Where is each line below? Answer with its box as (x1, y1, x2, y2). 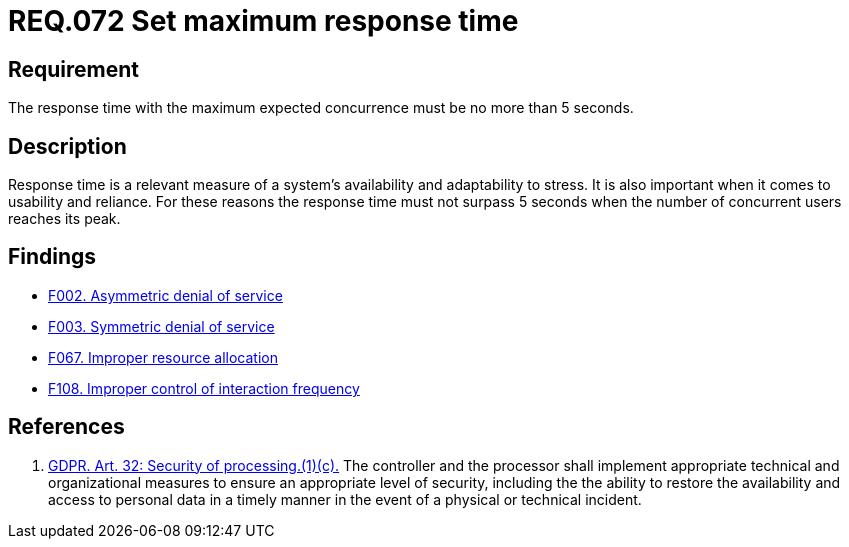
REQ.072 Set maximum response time (8, 4, 519, 38)
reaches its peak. (8, 210, 121, 228)
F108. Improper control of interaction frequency (48, 379, 360, 397)
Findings (8, 244, 97, 270)
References (8, 414, 125, 440)
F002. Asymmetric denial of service (48, 286, 283, 304)
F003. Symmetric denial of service (48, 317, 275, 335)
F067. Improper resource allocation (48, 348, 278, 366)
